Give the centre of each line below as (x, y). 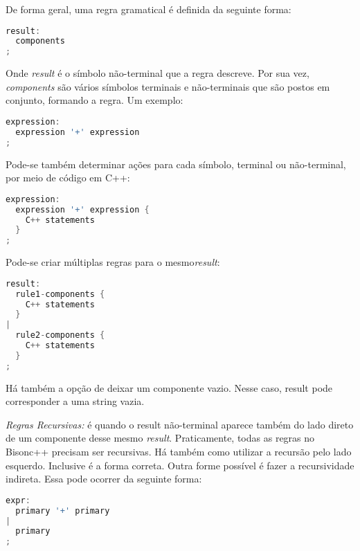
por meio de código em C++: (68, 178)
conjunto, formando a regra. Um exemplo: (94, 100)
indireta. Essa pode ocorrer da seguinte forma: (104, 479)
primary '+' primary (63, 511)
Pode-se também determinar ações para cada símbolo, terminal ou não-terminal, (176, 164)
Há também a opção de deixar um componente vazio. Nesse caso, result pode (169, 387)
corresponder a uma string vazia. (75, 401)
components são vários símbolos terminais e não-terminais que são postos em (168, 86)
